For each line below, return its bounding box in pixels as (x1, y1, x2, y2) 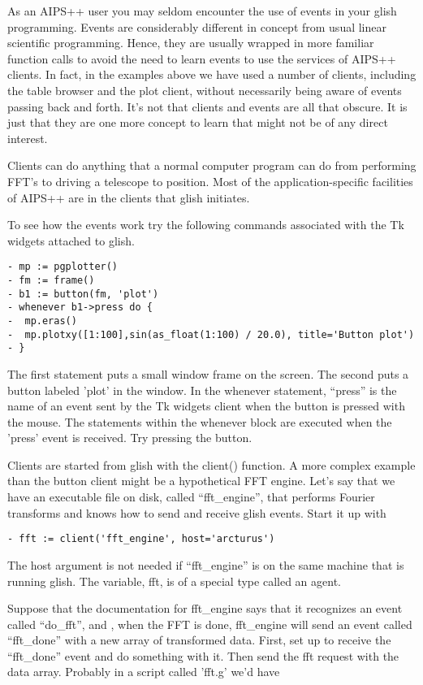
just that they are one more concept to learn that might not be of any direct (7, 114, 388, 131)
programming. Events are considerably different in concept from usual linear (7, 18, 386, 35)
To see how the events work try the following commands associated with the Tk (7, 216, 404, 233)
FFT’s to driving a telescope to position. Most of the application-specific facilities (7, 172, 413, 189)
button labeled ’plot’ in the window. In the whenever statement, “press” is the (7, 381, 397, 398)
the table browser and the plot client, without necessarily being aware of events (7, 81, 402, 98)
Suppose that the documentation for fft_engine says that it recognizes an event (7, 600, 403, 617)
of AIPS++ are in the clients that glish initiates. (7, 189, 250, 206)
